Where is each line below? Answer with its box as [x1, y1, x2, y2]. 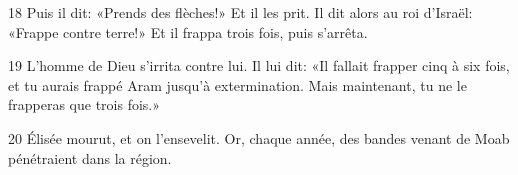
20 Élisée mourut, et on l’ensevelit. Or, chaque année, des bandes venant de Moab [8, 127, 510, 148]
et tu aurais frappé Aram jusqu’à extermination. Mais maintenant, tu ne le [8, 74, 467, 95]
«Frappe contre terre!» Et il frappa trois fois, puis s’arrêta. [8, 21, 368, 42]
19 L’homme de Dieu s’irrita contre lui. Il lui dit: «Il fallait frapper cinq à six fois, [8, 55, 510, 76]
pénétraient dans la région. [8, 147, 172, 168]
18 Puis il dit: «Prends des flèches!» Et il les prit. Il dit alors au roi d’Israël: [8, 2, 473, 22]
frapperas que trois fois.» [8, 94, 161, 115]
